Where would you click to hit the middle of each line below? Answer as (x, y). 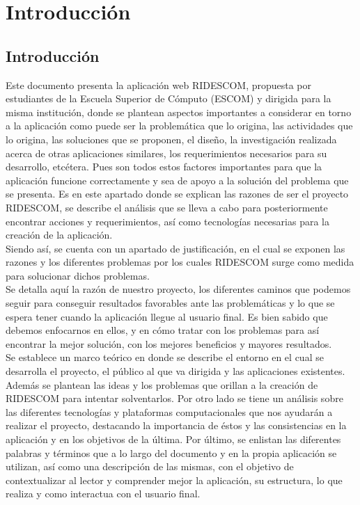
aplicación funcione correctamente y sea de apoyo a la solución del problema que (177, 180)
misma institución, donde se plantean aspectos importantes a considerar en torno (179, 112)
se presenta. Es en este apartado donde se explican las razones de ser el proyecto (177, 194)
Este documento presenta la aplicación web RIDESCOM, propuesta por (159, 85)
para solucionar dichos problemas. (78, 275)
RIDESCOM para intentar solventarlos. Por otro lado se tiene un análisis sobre (174, 398)
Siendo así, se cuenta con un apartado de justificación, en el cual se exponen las (175, 248)
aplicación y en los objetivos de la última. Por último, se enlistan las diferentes (173, 439)
